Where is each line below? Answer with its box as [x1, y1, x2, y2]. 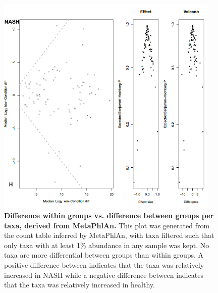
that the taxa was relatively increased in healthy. [4, 279, 155, 290]
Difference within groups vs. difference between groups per [4, 210, 214, 221]
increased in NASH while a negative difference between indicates [4, 269, 203, 280]
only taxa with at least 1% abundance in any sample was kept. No [4, 239, 209, 250]
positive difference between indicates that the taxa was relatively [4, 260, 204, 270]
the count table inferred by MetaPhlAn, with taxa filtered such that [4, 230, 214, 240]
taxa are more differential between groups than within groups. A [4, 250, 204, 260]
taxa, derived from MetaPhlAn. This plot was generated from [4, 220, 210, 230]
